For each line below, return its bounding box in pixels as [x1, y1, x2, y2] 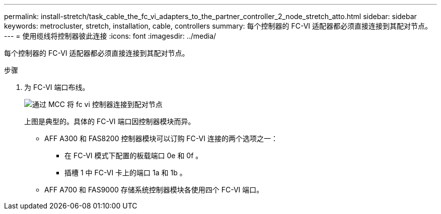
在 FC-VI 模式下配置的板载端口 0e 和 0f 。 [64, 151, 203, 160]
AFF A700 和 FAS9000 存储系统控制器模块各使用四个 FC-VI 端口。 [44, 185, 264, 194]
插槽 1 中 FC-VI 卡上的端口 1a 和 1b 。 [64, 168, 187, 177]
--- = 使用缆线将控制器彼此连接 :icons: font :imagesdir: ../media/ [4, 32, 216, 40]
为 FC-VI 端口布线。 [24, 83, 90, 91]
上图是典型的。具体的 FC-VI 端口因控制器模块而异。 [24, 117, 195, 126]
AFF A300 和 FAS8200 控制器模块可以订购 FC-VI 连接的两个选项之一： [44, 134, 278, 143]
